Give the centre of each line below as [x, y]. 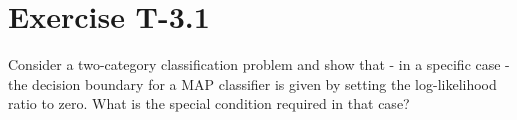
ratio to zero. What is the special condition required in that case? [209, 103]
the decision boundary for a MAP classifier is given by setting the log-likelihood [252, 83]
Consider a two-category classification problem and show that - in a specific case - [259, 64]
